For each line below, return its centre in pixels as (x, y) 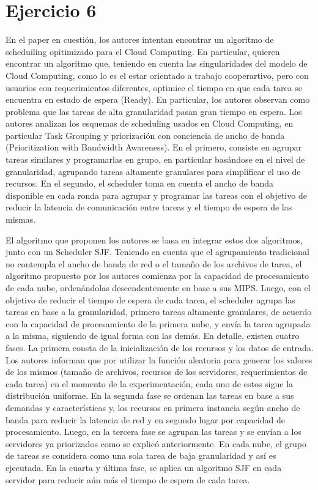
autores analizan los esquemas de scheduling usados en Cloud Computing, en (150, 123)
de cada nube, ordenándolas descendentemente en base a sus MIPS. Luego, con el (158, 288)
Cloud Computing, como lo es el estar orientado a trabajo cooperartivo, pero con (157, 75)
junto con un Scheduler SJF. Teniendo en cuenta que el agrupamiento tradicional (157, 252)
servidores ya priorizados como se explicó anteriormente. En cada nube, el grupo (156, 443)
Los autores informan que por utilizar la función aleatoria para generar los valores (159, 359)
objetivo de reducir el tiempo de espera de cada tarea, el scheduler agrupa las (150, 299)
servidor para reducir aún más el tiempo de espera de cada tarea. (128, 479)
